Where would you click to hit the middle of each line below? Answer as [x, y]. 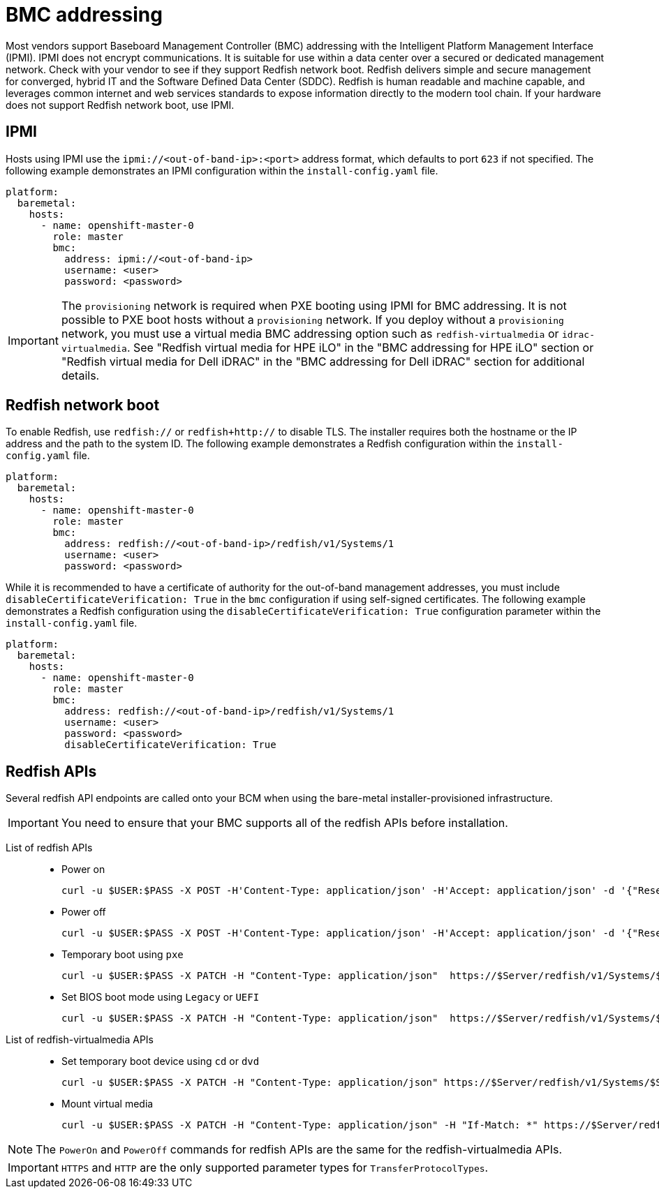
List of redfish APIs [49, 848]
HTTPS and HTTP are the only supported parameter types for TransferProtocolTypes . [275, 1168]
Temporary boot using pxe [123, 955]
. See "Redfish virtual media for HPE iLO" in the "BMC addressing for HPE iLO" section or [360, 347]
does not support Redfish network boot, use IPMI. [120, 105]
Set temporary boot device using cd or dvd [161, 1061]
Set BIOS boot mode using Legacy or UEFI [161, 997]
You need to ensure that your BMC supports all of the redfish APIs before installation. [284, 823]
